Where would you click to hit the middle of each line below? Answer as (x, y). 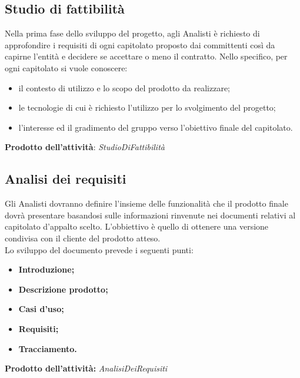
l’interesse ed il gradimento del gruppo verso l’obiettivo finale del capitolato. (156, 127)
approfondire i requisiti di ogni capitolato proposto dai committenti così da (140, 44)
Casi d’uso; (41, 309)
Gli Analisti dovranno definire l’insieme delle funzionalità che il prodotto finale (146, 203)
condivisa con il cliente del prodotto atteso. (83, 238)
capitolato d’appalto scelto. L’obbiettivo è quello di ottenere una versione (137, 226)
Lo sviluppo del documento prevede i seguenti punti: (99, 249)
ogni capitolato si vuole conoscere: (66, 67)
